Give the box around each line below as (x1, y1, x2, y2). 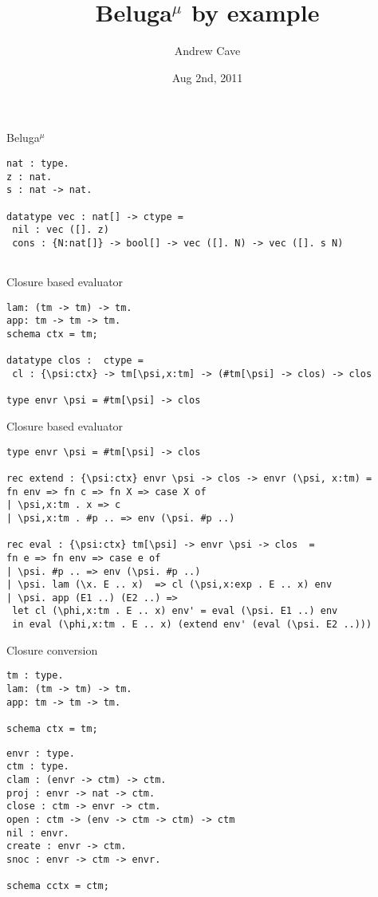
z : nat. (6, 171, 53, 183)
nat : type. (6, 157, 69, 169)
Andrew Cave (174, 42, 241, 59)
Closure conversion (6, 641, 98, 658)
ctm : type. (6, 761, 69, 773)
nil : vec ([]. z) (12, 224, 109, 236)
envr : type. (6, 747, 75, 759)
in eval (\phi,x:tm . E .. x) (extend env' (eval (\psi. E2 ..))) (12, 619, 372, 631)
